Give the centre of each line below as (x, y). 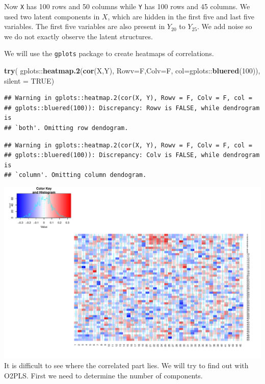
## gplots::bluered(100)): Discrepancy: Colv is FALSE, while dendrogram (132, 155)
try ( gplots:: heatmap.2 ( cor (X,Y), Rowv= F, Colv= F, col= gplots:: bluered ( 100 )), (132, 71)
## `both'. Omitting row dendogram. (66, 128)
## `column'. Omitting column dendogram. (75, 175)
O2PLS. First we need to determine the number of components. (103, 375)
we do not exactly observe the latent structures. (78, 36)
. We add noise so (225, 26)
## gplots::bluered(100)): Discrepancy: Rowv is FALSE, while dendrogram (132, 108)
